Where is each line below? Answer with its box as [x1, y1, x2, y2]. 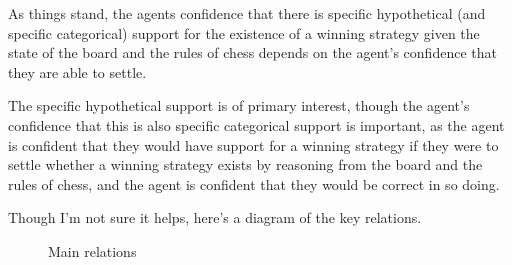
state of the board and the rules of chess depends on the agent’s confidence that [8, 42, 497, 63]
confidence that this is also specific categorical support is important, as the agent [8, 114, 505, 135]
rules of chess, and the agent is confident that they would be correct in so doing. [8, 173, 500, 194]
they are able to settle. [8, 61, 147, 82]
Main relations [48, 240, 137, 261]
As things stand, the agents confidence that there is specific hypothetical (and [8, 3, 486, 23]
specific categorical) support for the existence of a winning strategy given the [8, 22, 480, 43]
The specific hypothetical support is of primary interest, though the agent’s [8, 95, 470, 116]
